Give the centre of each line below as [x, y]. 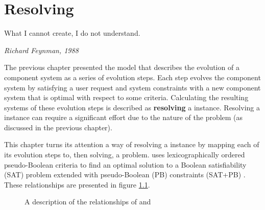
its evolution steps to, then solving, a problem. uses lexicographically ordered [125, 155]
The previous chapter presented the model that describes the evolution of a [122, 67]
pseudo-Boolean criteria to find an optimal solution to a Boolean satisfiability [125, 164]
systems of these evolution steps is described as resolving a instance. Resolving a [132, 107]
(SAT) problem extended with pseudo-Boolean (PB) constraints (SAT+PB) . [125, 174]
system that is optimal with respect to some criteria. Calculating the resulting [126, 97]
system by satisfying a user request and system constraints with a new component [132, 87]
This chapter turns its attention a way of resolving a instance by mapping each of [132, 144]
